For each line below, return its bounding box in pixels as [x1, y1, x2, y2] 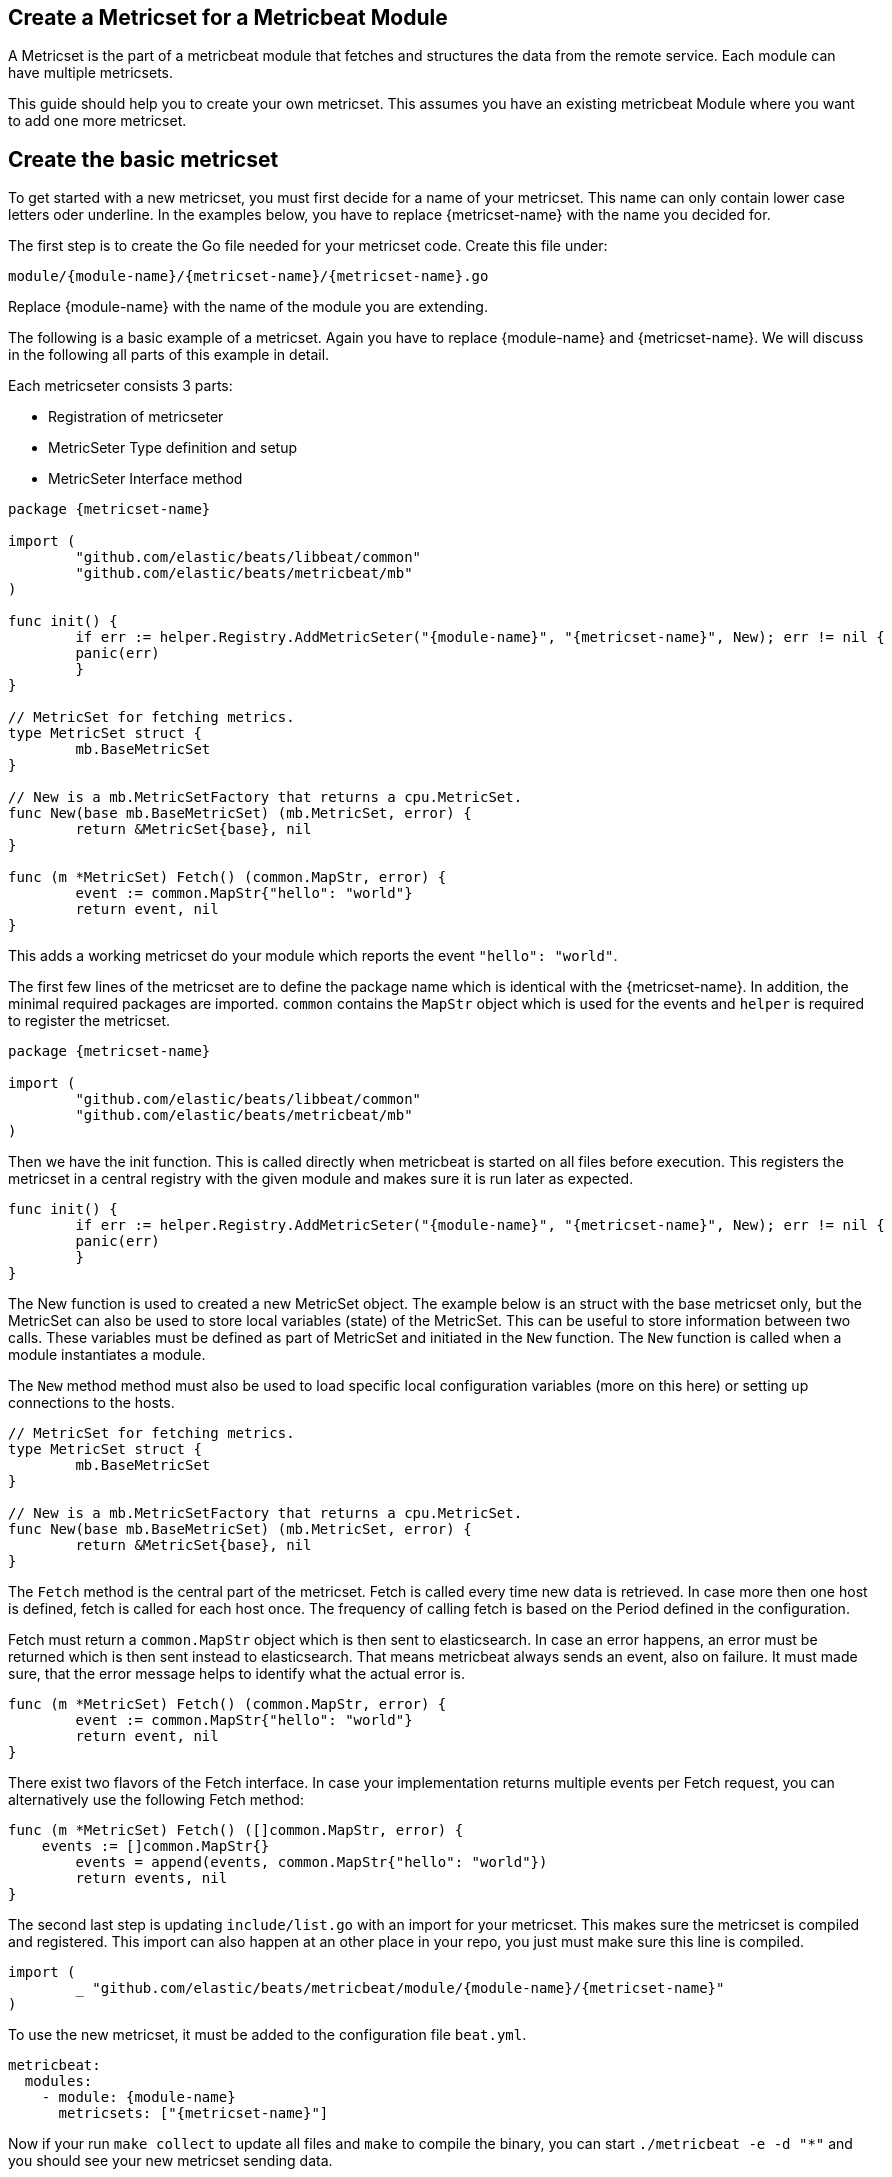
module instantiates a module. [8, 1346, 206, 1364]
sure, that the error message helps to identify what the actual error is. [8, 1665, 466, 1683]
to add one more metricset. [8, 112, 187, 130]
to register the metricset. [8, 1012, 171, 1030]
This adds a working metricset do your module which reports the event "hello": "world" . [8, 947, 618, 965]
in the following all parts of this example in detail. [8, 346, 330, 364]
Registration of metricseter [48, 408, 224, 426]
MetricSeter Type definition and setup [48, 439, 298, 457]
